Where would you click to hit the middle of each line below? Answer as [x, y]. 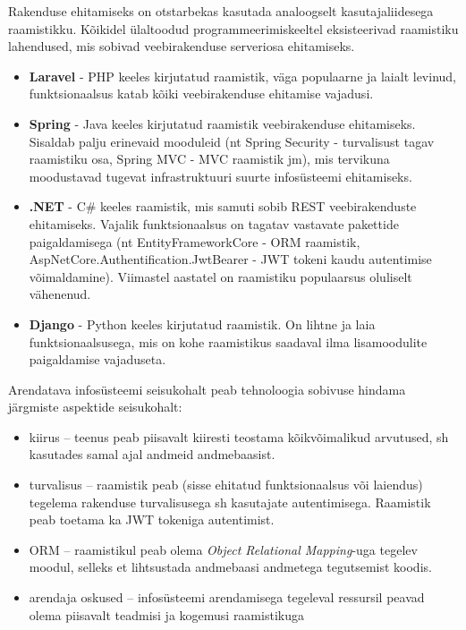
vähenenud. [60, 294]
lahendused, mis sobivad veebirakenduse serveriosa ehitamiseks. [182, 46]
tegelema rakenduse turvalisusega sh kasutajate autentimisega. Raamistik [230, 502]
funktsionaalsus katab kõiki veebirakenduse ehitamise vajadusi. [201, 94]
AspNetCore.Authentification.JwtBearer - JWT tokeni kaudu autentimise [230, 259]
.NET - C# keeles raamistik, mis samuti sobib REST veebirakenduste [223, 206]
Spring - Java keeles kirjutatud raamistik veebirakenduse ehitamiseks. [222, 123]
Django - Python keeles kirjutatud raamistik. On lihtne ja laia [202, 324]
